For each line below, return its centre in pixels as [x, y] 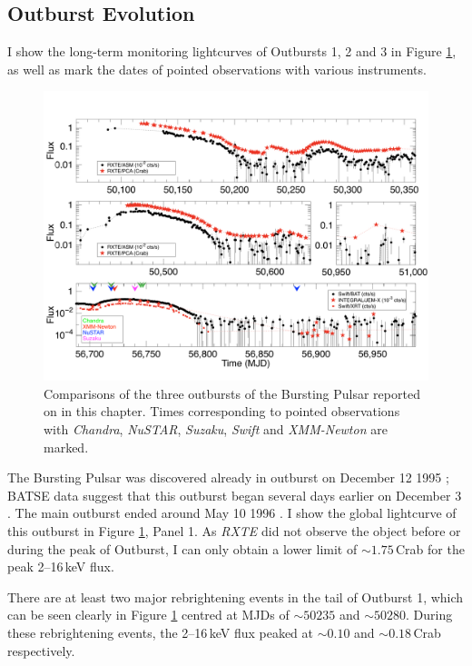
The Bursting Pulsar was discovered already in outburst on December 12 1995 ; [228, 477]
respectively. [41, 650]
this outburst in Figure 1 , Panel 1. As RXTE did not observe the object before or [234, 530]
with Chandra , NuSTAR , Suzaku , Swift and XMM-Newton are [216, 429]
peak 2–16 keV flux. [61, 567]
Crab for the [430, 548]
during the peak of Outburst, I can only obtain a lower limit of [182, 548]
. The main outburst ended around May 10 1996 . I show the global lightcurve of [232, 513]
